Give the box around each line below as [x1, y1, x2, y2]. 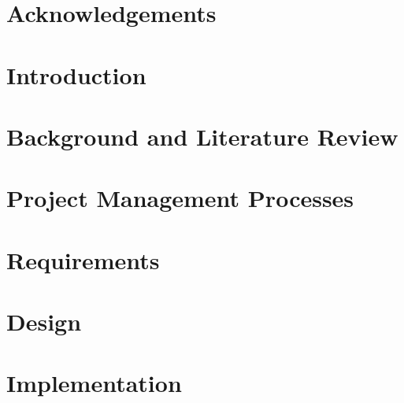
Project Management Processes [6, 182, 354, 214]
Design [6, 305, 82, 338]
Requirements [6, 243, 160, 275]
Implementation [6, 367, 182, 399]
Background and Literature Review [6, 120, 398, 152]
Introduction [6, 58, 146, 91]
